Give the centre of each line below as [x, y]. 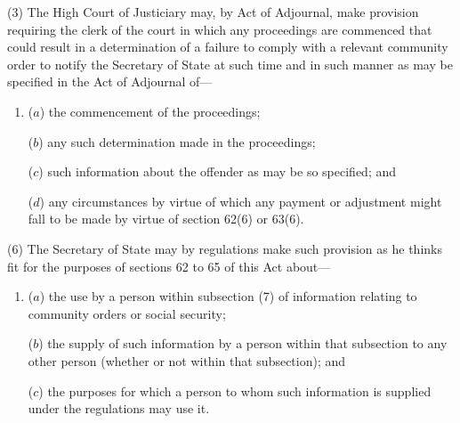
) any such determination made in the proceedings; [177, 141]
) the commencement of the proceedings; [150, 111]
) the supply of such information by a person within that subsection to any [243, 343]
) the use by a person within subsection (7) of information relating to [228, 296]
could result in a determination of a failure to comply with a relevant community [228, 47]
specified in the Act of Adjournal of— [110, 81]
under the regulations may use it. [119, 408]
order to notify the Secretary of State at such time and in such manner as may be [230, 64]
